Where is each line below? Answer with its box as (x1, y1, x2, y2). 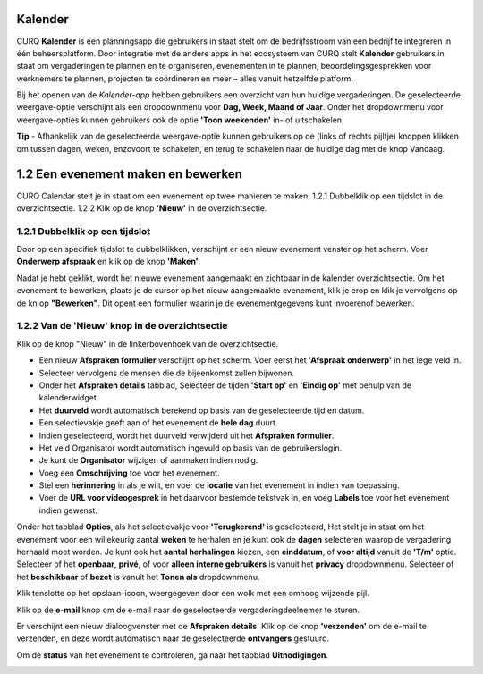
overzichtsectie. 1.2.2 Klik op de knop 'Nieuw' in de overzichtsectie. (16, 202, 267, 214)
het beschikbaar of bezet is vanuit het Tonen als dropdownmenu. (16, 571, 260, 582)
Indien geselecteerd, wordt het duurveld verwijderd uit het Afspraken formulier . (38, 430, 335, 441)
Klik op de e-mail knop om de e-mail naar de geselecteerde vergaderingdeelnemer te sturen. (16, 604, 360, 615)
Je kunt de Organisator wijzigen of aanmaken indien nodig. (38, 455, 258, 466)
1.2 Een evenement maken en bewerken (16, 166, 243, 182)
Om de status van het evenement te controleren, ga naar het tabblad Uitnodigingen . (16, 649, 329, 661)
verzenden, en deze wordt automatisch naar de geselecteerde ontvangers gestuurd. (16, 633, 330, 644)
